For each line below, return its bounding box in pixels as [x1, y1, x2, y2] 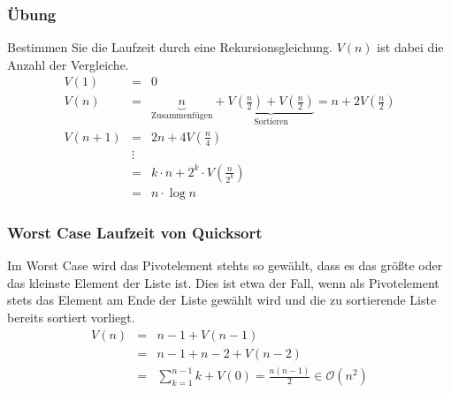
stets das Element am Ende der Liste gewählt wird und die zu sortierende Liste [7, 291, 437, 309]
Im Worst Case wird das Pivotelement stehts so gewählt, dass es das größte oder [7, 256, 443, 275]
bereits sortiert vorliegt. [7, 308, 135, 327]
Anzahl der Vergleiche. [7, 55, 129, 73]
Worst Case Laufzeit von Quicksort [7, 221, 263, 243]
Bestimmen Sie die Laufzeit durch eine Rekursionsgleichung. [7, 38, 333, 57]
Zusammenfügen [150, 111, 213, 121]
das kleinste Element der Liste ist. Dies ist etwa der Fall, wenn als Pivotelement [7, 273, 440, 291]
